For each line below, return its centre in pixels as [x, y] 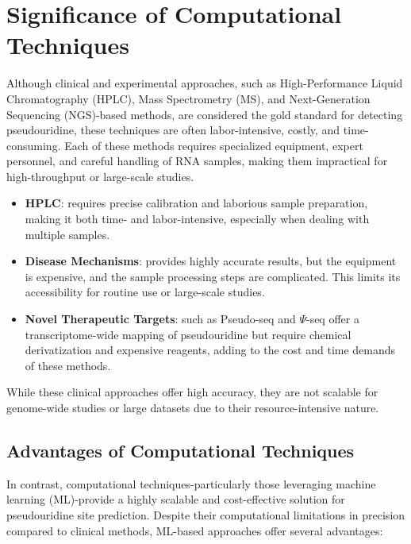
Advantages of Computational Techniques [181, 450]
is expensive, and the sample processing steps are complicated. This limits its [213, 276]
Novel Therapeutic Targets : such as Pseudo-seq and [160, 319]
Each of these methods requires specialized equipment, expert [214, 145]
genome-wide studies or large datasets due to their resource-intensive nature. [193, 407]
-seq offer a [332, 319]
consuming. [34, 145]
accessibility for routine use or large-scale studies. [145, 292]
